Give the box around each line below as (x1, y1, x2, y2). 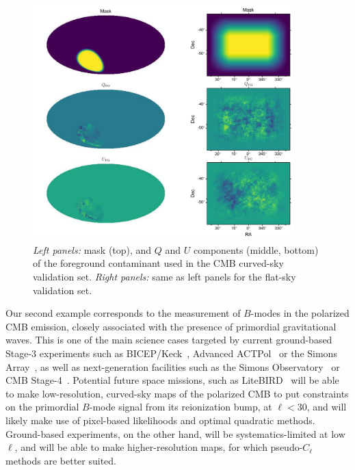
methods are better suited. (5, 453, 117, 467)
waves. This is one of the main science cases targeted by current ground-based (5, 332, 332, 347)
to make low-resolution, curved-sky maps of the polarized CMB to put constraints (5, 386, 349, 400)
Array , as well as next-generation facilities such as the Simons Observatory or (5, 359, 340, 374)
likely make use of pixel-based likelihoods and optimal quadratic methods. (5, 413, 315, 427)
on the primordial (5, 400, 79, 414)
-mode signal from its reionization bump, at (89, 400, 272, 414)
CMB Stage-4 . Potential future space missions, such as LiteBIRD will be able (5, 373, 339, 387)
